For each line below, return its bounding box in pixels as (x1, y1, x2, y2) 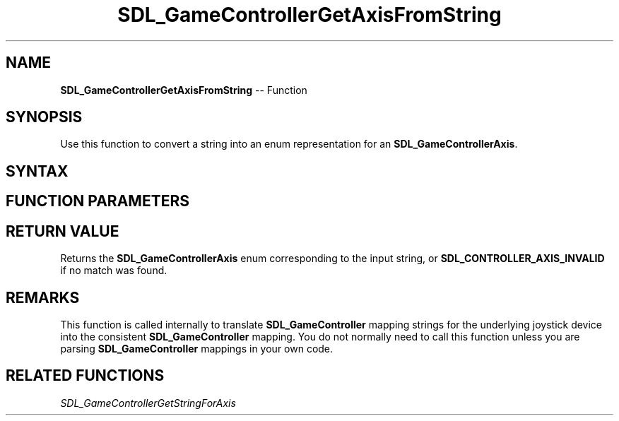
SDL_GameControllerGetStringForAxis (60, 396, 236, 409)
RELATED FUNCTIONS (6, 367, 165, 385)
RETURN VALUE (6, 222, 119, 240)
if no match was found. (60, 264, 167, 277)
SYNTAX (6, 162, 69, 180)
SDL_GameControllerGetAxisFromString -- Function (60, 83, 307, 96)
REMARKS (6, 288, 80, 307)
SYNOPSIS (6, 108, 83, 126)
